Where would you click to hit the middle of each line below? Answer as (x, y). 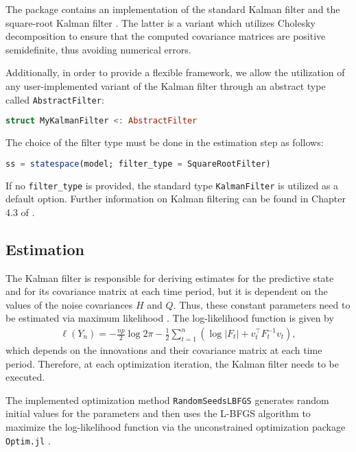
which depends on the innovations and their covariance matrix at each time (164, 350)
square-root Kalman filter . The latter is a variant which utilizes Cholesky (161, 22)
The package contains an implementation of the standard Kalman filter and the (173, 9)
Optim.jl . (28, 440)
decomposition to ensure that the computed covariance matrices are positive (166, 36)
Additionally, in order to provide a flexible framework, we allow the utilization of (175, 72)
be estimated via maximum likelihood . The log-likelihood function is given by (170, 318)
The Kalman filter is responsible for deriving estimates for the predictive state (170, 277)
